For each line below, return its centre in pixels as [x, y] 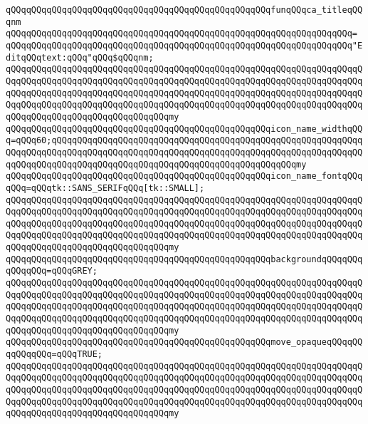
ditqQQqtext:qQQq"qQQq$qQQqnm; [80, 57]
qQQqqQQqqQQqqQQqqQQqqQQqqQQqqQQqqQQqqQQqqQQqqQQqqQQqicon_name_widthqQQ [184, 129]
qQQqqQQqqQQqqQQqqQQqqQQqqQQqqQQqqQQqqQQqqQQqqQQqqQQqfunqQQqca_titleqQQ [184, 10]
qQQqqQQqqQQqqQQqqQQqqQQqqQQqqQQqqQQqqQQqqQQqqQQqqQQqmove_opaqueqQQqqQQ [184, 342]
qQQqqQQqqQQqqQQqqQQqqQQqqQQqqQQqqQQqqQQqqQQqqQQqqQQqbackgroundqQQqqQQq [184, 259]
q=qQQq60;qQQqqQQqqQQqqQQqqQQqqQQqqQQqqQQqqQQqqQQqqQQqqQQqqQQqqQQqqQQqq [184, 141]
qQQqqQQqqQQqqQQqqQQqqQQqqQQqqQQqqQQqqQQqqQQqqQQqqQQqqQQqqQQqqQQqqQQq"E [184, 45]
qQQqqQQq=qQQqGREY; [52, 271]
